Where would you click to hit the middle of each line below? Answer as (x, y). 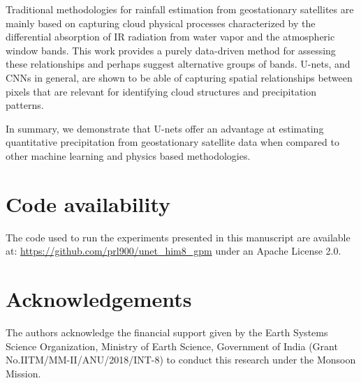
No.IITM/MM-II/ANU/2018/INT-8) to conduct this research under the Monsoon (181, 360)
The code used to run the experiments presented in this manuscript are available (178, 237)
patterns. (25, 105)
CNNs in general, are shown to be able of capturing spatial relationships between (179, 77)
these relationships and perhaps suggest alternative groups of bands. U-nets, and (178, 64)
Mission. (23, 373)
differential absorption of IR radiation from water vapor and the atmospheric (170, 37)
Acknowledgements (99, 299)
